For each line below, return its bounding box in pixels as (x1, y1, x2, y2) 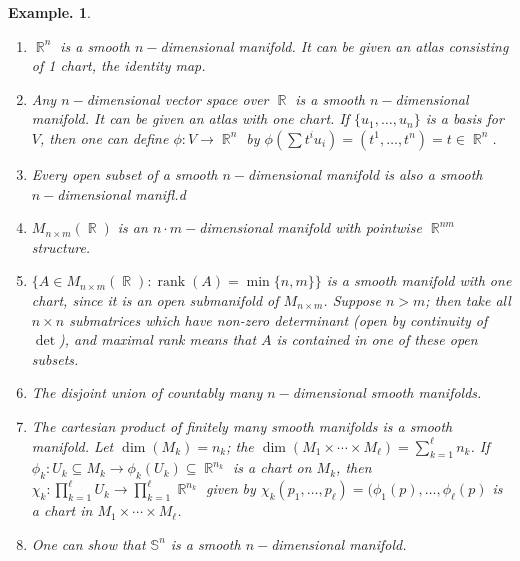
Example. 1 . (8, 2, 91, 22)
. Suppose (323, 289, 381, 310)
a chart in (31, 500, 93, 521)
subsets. (31, 348, 79, 369)
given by (206, 478, 256, 499)
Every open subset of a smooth (31, 163, 218, 184)
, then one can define (39, 127, 169, 148)
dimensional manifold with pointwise (199, 217, 422, 238)
